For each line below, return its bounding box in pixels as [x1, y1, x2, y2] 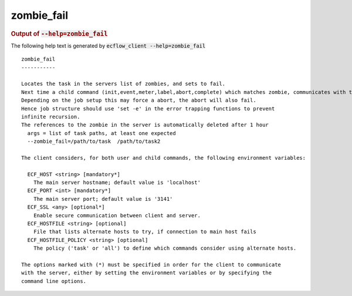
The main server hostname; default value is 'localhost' [33, 179, 201, 186]
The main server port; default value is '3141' [33, 196, 173, 202]
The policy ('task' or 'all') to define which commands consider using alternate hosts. [33, 245, 297, 252]
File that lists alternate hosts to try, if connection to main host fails [33, 228, 256, 235]
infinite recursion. [21, 113, 80, 120]
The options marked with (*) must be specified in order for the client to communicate [21, 261, 282, 268]
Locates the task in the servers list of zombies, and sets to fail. [21, 80, 226, 88]
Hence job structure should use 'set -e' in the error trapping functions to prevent [21, 105, 275, 112]
